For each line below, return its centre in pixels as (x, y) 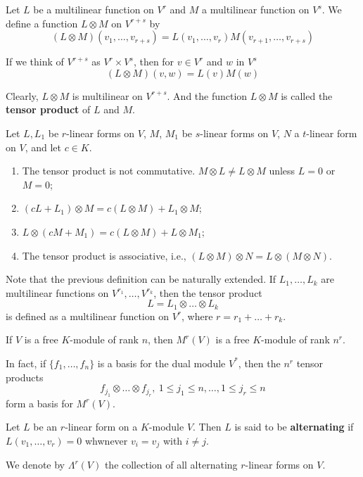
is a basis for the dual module (161, 363)
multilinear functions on (57, 292)
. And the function (207, 95)
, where (197, 316)
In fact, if (26, 363)
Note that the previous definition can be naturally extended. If (141, 279)
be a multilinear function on (94, 9)
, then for (154, 62)
